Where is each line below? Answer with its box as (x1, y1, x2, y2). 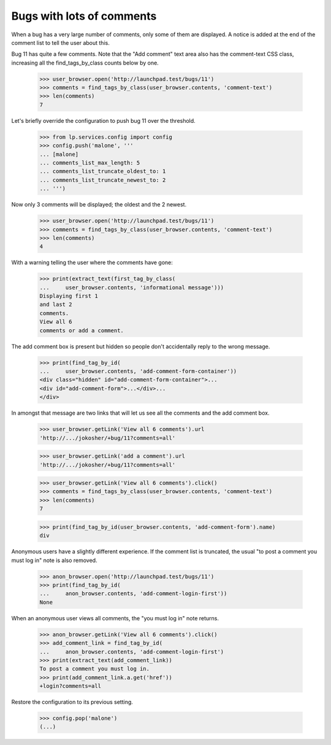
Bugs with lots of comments (11, 9, 157, 23)
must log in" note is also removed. (11, 556, 97, 564)
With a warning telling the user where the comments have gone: (11, 259, 173, 267)
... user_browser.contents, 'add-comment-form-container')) (39, 368, 237, 375)
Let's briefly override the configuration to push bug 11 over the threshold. (11, 117, 196, 124)
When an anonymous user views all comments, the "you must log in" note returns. (11, 614, 219, 622)
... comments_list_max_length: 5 (39, 160, 140, 166)
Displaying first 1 (39, 292, 98, 300)
